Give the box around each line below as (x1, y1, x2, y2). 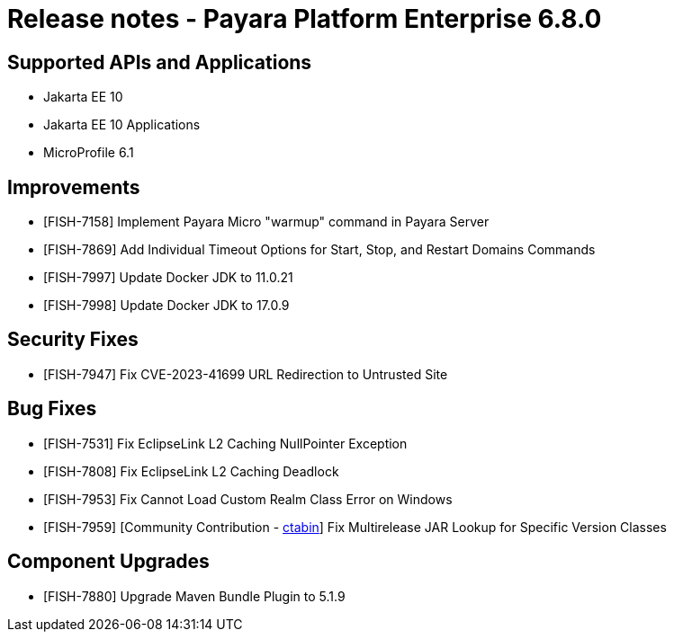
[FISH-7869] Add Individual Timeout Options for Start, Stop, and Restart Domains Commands (43, 242, 596, 258)
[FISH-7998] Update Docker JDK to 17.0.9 (43, 297, 290, 314)
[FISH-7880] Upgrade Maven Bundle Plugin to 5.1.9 (43, 588, 346, 604)
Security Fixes (7, 328, 139, 351)
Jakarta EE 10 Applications (43, 117, 201, 133)
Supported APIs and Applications (7, 50, 312, 74)
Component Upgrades (7, 550, 210, 573)
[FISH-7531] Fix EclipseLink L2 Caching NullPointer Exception (43, 435, 408, 451)
